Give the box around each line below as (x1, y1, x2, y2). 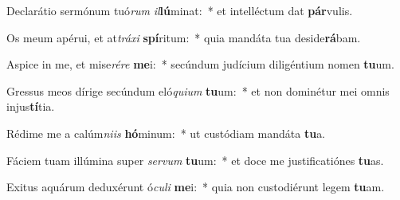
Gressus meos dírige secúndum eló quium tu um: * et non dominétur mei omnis (6, 82, 390, 99)
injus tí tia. (6, 98, 55, 115)
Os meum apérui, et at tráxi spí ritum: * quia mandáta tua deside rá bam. (6, 29, 361, 45)
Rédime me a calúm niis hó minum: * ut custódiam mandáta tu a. (6, 124, 326, 141)
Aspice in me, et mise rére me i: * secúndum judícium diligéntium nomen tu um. (6, 56, 394, 73)
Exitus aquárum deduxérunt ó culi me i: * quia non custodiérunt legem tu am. (6, 178, 385, 195)
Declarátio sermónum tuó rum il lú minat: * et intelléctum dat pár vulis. (6, 2, 353, 18)
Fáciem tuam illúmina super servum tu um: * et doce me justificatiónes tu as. (6, 151, 384, 168)
